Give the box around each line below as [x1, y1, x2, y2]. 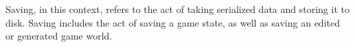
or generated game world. [5, 29, 113, 43]
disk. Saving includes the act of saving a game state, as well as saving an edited [5, 15, 340, 29]
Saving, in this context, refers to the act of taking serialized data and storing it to [5, 2, 350, 16]
